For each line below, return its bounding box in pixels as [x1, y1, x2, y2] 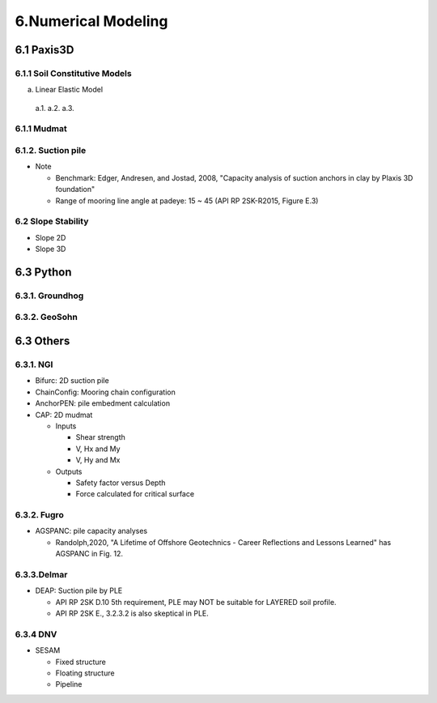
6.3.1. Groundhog [15, 290, 84, 301]
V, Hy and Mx [75, 455, 121, 465]
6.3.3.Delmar [15, 569, 68, 580]
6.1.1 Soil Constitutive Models [15, 67, 133, 79]
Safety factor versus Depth [75, 478, 166, 488]
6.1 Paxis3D [15, 43, 74, 57]
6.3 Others [15, 334, 70, 348]
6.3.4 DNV [15, 628, 57, 640]
